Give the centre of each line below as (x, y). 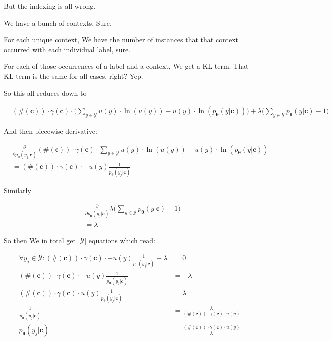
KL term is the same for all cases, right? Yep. (74, 76)
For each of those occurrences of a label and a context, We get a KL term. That (126, 66)
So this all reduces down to (45, 93)
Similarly (18, 190)
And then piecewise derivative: (51, 131)
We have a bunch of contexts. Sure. (58, 23)
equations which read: (122, 240)
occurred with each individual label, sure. (67, 49)
